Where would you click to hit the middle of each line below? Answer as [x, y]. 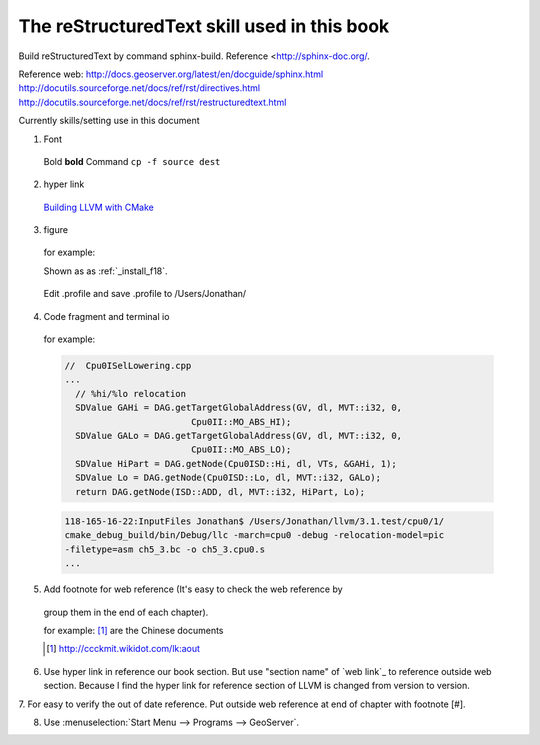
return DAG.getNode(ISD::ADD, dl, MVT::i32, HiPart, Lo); [220, 491]
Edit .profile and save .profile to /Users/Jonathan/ [145, 294]
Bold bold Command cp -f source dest [132, 161]
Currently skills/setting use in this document [109, 121]
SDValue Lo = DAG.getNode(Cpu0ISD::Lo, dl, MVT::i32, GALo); [228, 478]
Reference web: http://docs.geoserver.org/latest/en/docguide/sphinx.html [171, 74]
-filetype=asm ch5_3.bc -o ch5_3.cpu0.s [164, 549]
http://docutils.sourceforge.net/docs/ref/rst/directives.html [139, 88]
